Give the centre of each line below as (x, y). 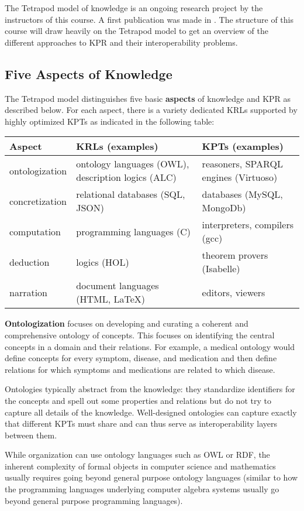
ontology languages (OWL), (133, 164)
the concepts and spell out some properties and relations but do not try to (138, 400)
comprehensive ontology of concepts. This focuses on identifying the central (140, 335)
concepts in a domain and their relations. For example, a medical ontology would (150, 346)
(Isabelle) (221, 269)
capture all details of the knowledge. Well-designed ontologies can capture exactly (151, 412)
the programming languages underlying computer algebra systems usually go (142, 489)
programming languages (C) (133, 231)
